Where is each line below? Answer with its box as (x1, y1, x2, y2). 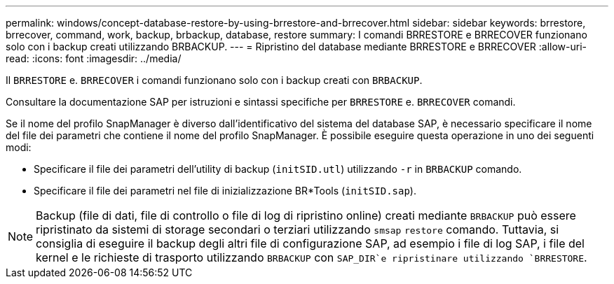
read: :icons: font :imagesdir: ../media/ (6, 52, 182, 64)
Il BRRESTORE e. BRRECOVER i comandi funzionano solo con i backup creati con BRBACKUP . (6, 74, 423, 86)
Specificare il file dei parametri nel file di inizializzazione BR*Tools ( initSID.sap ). (34, 185, 416, 197)
